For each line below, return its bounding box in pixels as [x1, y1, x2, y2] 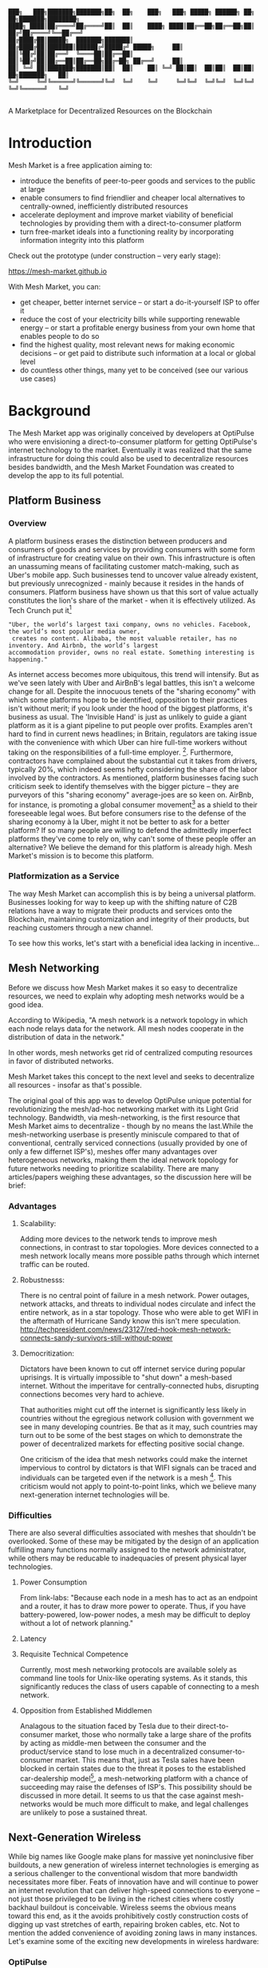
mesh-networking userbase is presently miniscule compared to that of [8, 1129, 240, 1139]
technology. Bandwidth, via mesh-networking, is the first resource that [8, 1113, 241, 1122]
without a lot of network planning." [19, 1618, 134, 1627]
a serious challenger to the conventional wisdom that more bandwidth [8, 1869, 238, 1878]
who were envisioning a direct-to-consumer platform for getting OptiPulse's [8, 436, 258, 446]
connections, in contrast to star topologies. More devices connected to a [19, 1242, 259, 1252]
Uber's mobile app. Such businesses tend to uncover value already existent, [8, 570, 258, 580]
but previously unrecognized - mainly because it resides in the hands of [8, 578, 245, 588]
